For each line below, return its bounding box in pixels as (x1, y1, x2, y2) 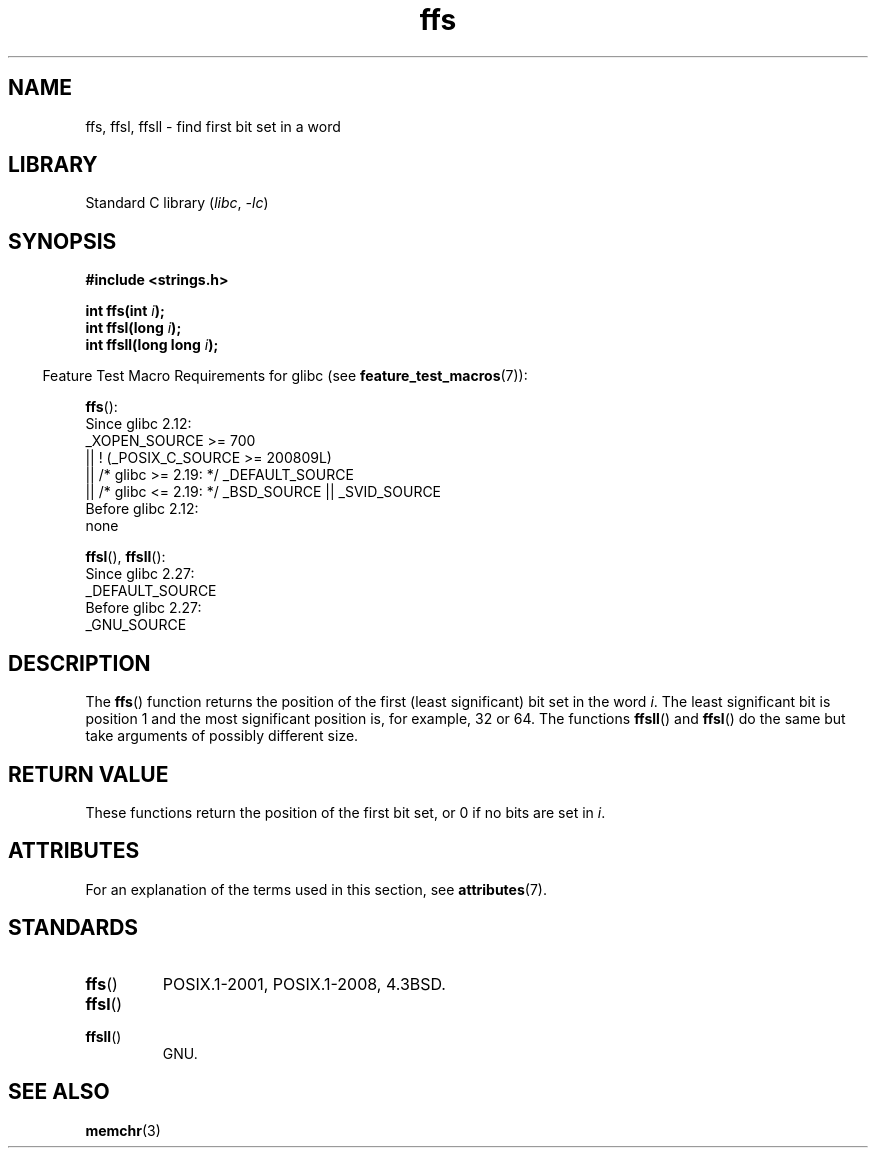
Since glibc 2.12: (85, 415, 192, 433)
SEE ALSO (8, 1079, 110, 1105)
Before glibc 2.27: (85, 599, 202, 617)
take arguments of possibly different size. (85, 727, 359, 745)
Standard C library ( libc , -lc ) (85, 194, 269, 212)
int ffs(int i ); (85, 302, 165, 320)
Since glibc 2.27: (85, 565, 195, 583)
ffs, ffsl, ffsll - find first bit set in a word (85, 117, 341, 135)
